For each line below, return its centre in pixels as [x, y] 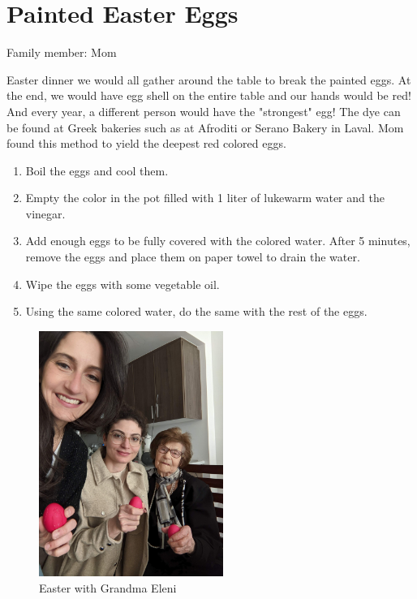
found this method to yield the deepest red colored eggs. [146, 143]
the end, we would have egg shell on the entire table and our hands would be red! [209, 95]
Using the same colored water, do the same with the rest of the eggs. [196, 311]
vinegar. [45, 213]
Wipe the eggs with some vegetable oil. [123, 284]
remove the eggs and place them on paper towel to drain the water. [193, 257]
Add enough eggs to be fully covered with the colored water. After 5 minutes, [218, 241]
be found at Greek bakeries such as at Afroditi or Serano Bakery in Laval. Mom [205, 127]
